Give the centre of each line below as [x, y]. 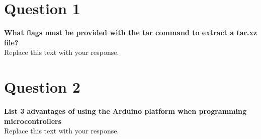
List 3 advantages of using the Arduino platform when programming [125, 111]
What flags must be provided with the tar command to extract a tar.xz [131, 32]
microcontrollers [33, 121]
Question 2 [42, 87]
